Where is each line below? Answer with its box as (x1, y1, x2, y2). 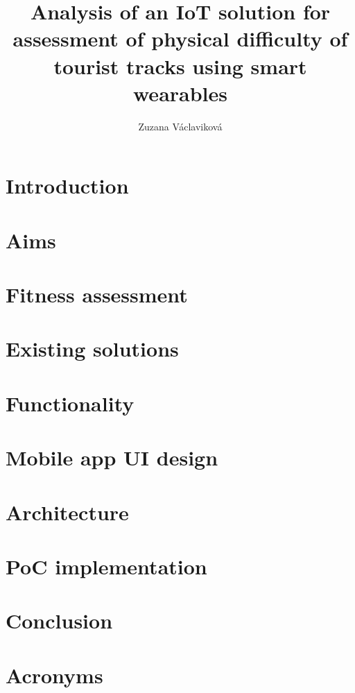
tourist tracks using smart (53, 51, 307, 80)
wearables (133, 78, 227, 107)
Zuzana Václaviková (138, 119, 223, 133)
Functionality (6, 388, 135, 417)
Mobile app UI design (6, 443, 218, 472)
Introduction (6, 171, 129, 200)
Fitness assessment (6, 280, 188, 309)
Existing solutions (6, 334, 179, 363)
